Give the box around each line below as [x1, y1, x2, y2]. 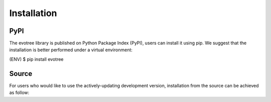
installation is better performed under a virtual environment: [9, 47, 133, 53]
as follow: [9, 89, 30, 95]
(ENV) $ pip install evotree [9, 56, 64, 62]
